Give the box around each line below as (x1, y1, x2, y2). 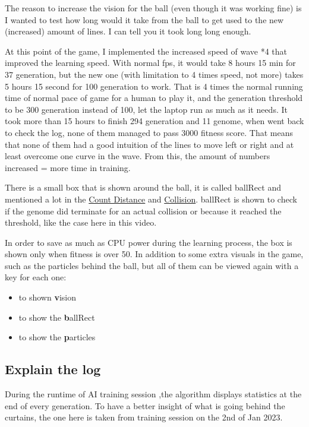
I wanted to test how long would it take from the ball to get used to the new (5, 13, 284, 26)
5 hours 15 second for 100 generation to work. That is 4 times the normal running (5, 80, 303, 92)
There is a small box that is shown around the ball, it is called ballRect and (5, 181, 281, 194)
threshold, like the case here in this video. (5, 216, 157, 229)
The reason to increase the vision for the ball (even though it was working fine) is (5, 2, 302, 14)
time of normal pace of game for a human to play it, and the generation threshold (5, 91, 303, 104)
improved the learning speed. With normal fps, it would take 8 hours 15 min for (5, 56, 296, 69)
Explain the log (5, 360, 101, 378)
